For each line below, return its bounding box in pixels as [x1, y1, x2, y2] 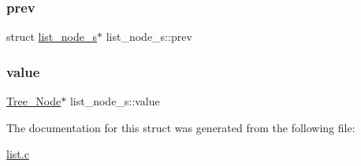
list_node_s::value [69, 93, 160, 109]
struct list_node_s [6, 28, 98, 45]
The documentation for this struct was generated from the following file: [6, 119, 355, 135]
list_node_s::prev [106, 28, 192, 45]
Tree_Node [6, 93, 61, 109]
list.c [6, 146, 29, 162]
